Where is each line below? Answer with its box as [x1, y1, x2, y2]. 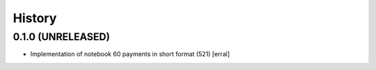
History [13, 10, 57, 26]
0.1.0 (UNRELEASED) [13, 30, 111, 43]
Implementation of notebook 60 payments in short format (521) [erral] [30, 50, 230, 58]
